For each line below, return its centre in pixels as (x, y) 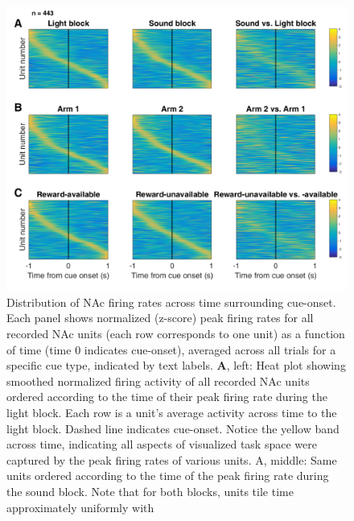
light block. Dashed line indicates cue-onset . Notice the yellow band (173, 428)
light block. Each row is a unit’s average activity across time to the (172, 412)
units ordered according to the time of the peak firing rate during (168, 476)
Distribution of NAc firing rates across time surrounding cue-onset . (171, 302)
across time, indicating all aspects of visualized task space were (162, 444)
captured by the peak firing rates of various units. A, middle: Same (172, 459)
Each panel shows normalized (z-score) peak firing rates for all (160, 318)
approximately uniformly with (80, 507)
